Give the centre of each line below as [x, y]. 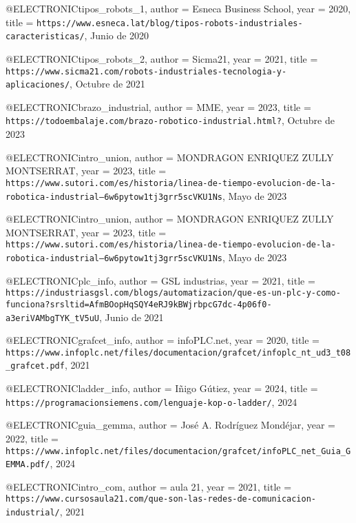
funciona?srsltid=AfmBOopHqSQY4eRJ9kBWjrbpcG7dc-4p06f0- [139, 304]
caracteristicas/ [45, 37]
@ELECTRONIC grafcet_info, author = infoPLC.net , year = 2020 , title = [163, 340]
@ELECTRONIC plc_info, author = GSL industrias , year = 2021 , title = [160, 280]
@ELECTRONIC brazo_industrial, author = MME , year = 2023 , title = [158, 106]
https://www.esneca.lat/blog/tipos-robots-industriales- [170, 23]
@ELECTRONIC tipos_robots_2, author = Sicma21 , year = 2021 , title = [162, 58]
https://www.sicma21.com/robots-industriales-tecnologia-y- [146, 71]
